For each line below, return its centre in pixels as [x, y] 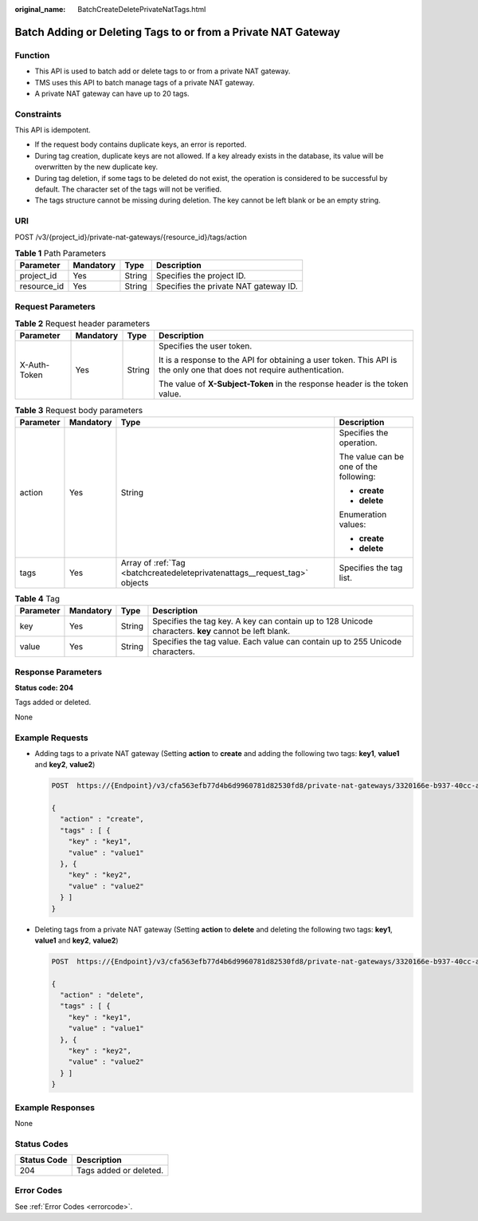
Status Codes [41, 1144]
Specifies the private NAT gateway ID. [227, 286]
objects [135, 582]
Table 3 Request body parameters [79, 410]
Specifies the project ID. [201, 276]
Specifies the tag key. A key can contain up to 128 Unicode [263, 621]
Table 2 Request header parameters [82, 324]
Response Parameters [59, 672]
